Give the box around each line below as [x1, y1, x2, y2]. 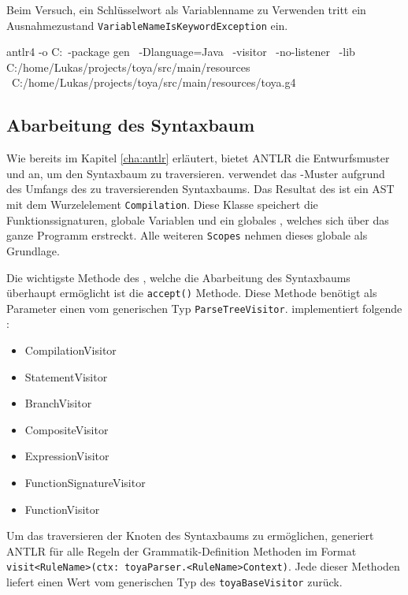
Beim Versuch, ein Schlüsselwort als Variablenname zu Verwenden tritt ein [6, 2, 366, 17]
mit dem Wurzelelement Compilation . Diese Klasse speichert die [6, 196, 318, 213]
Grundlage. [6, 242, 60, 258]
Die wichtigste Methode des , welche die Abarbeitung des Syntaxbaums [6, 269, 351, 285]
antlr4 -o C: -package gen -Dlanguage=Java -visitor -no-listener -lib [6, 43, 355, 60]
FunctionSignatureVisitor [24, 474, 146, 490]
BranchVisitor [24, 395, 92, 411]
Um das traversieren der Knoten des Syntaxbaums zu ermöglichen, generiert [6, 527, 374, 544]
